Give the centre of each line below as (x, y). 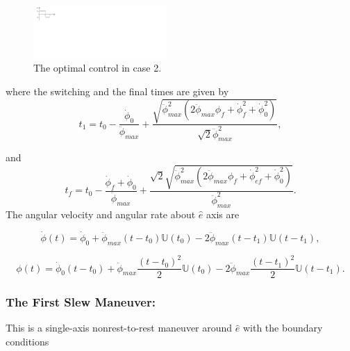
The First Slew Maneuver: (81, 302)
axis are (223, 214)
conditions (27, 341)
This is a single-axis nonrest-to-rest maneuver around (119, 328)
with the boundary (283, 328)
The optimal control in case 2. (98, 68)
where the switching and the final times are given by (117, 91)
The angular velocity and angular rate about (101, 214)
